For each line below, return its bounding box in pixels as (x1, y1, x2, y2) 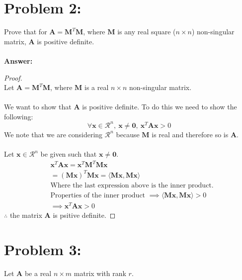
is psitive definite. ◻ (53, 209, 116, 220)
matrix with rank (74, 268, 126, 278)
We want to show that (4, 101, 72, 112)
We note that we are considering (4, 129, 103, 139)
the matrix (9, 209, 42, 220)
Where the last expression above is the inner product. (50, 182, 214, 189)
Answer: (4, 55, 33, 66)
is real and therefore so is (152, 129, 229, 139)
